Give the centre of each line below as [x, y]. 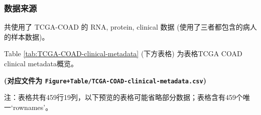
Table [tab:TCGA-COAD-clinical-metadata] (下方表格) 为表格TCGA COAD [123, 53]
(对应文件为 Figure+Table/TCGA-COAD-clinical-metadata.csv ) [105, 80]
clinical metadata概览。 [41, 63]
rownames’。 [33, 107]
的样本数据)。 [27, 36]
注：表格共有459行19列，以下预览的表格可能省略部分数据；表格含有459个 [123, 97]
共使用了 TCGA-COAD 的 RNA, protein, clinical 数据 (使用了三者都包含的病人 [130, 27]
